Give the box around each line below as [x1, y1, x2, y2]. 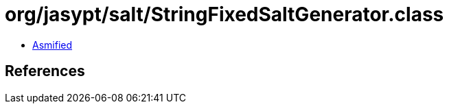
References [5, 62, 85, 80]
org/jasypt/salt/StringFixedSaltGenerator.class [5, 3, 444, 26]
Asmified [32, 38, 73, 51]
